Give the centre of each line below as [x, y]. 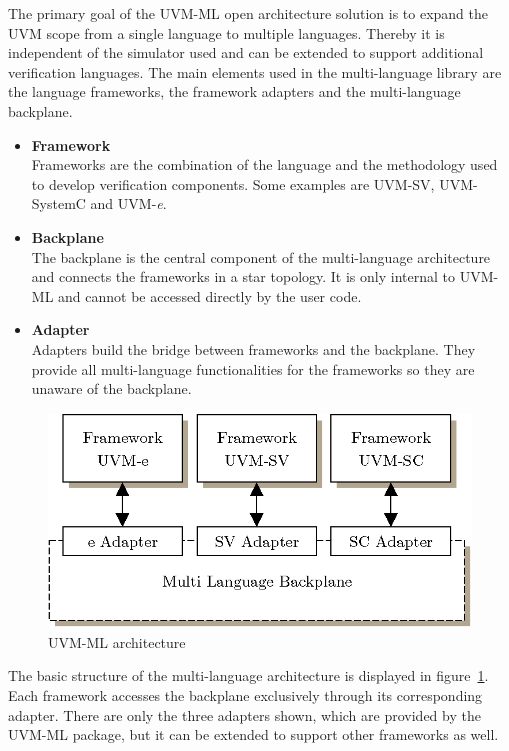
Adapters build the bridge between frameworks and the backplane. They [253, 348]
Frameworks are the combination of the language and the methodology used [264, 164]
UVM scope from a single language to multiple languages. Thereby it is [226, 32]
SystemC [58, 203]
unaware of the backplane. [111, 388]
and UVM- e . [128, 203]
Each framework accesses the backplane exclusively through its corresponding [245, 694]
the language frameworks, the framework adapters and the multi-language [234, 91]
